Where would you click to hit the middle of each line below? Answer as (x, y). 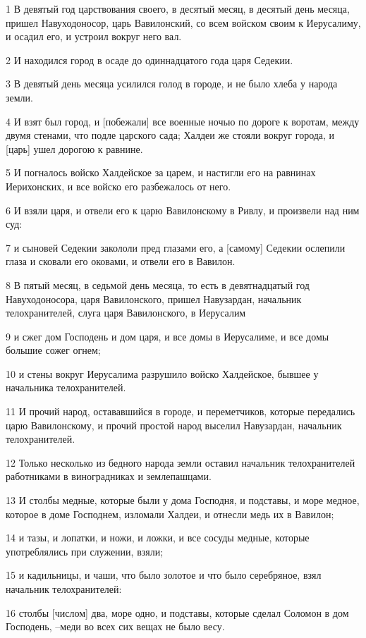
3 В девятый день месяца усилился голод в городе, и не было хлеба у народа (172, 84)
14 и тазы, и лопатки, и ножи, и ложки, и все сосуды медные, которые (158, 538)
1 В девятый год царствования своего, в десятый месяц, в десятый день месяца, (178, 8)
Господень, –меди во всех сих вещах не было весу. (115, 626)
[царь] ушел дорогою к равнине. (74, 148)
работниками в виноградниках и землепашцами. (109, 476)
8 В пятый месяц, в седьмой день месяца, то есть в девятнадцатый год (158, 284)
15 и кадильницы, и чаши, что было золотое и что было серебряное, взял (164, 575)
